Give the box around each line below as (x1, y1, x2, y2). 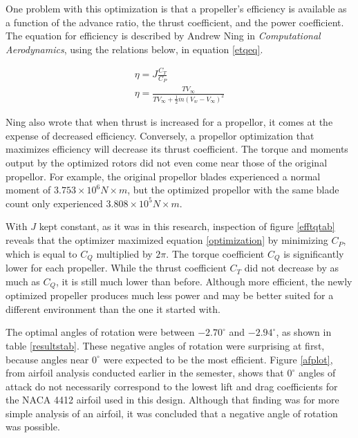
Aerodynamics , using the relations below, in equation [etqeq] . (6, 41, 263, 56)
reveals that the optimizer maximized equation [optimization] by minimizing (6, 233, 328, 247)
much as (6, 274, 40, 288)
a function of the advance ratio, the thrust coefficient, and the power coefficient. (6, 15, 344, 29)
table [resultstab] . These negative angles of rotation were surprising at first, (6, 338, 325, 352)
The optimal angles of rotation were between (6, 325, 195, 339)
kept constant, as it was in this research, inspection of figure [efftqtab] (39, 219, 335, 234)
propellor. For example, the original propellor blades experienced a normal (6, 169, 321, 183)
